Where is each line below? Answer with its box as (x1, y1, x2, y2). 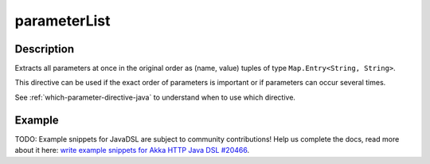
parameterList (14, 12, 111, 29)
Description (14, 42, 75, 56)
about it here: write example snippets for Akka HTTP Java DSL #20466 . (14, 146, 250, 155)
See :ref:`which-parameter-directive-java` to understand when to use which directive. (14, 92, 296, 102)
